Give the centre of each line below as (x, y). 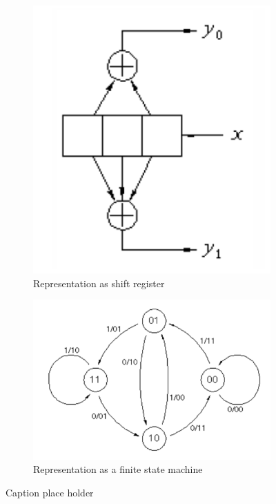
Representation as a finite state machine (118, 469)
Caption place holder (50, 492)
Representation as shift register (99, 283)
